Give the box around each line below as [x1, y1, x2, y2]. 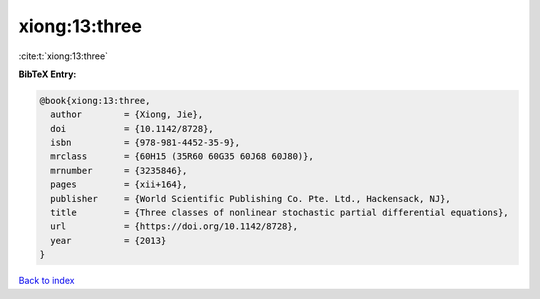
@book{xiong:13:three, [39, 95, 151, 106]
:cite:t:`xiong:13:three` [18, 50, 109, 62]
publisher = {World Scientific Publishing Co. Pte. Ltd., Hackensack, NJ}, [50, 193, 452, 204]
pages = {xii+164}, [50, 179, 188, 190]
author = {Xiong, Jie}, [50, 109, 204, 120]
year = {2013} [50, 235, 167, 246]
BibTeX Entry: [18, 68, 77, 80]
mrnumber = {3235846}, [50, 165, 188, 176]
